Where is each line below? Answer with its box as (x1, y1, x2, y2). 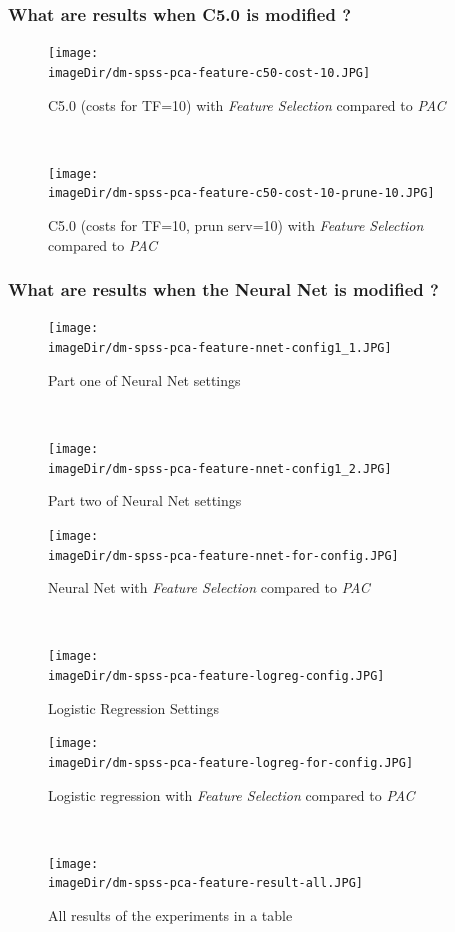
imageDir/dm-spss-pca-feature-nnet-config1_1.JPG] (48, 341, 392, 356)
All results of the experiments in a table (48, 905, 293, 926)
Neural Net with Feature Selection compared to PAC (48, 577, 370, 598)
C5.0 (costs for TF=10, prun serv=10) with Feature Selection (48, 215, 424, 236)
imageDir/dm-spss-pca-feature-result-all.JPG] (48, 876, 363, 891)
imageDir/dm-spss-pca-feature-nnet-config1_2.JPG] (48, 461, 392, 476)
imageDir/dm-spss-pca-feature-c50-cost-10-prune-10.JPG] (48, 186, 435, 201)
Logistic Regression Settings (48, 697, 220, 718)
